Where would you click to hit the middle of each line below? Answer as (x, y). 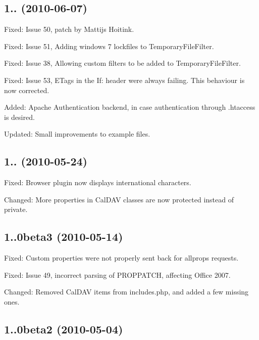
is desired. (19, 117)
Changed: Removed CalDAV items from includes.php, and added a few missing (126, 292)
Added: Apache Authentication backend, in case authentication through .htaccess (130, 107)
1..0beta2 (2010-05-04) (64, 329)
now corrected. (27, 90)
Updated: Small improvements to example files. (77, 134)
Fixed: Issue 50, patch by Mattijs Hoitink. (69, 29)
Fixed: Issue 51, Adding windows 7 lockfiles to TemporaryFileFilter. (109, 46)
